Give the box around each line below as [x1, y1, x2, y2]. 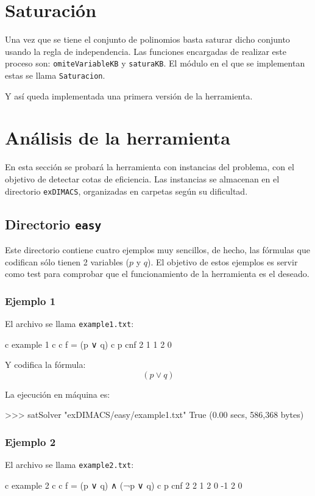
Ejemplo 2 [5, 434, 56, 449]
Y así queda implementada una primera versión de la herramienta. [5, 89, 253, 102]
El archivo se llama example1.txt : [5, 317, 134, 329]
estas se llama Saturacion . [5, 68, 105, 81]
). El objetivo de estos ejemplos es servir [147, 255, 298, 268]
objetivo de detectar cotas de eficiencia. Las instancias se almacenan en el [5, 172, 280, 185]
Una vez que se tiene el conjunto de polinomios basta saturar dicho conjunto [5, 33, 290, 46]
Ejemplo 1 [5, 293, 56, 308]
